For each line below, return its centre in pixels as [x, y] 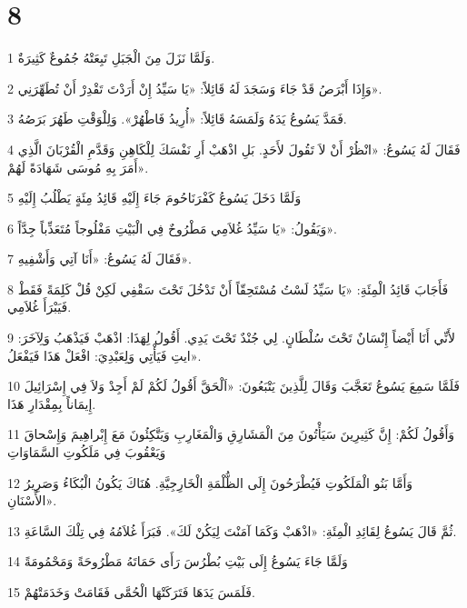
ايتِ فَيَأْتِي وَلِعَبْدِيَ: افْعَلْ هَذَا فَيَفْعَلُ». [104, 355]
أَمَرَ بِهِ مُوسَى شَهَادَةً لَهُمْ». [78, 167]
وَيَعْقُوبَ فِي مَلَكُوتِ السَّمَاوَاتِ [87, 452]
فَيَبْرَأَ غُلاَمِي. [40, 307]
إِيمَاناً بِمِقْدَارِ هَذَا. [52, 403]
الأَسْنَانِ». [32, 500]
